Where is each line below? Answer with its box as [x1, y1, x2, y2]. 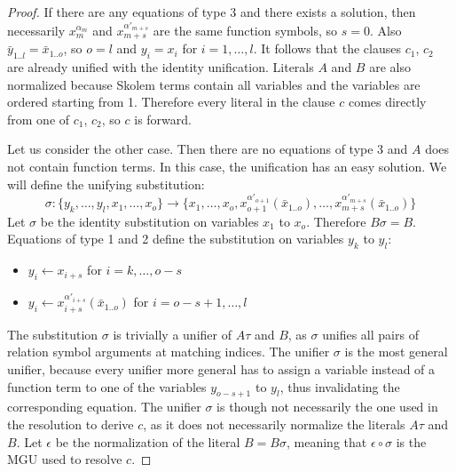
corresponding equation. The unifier [7, 397, 201, 416]
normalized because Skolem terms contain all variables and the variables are [7, 75, 421, 93]
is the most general [344, 342, 448, 361]
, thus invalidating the [279, 377, 400, 396]
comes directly [348, 92, 427, 111]
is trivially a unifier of [113, 324, 232, 343]
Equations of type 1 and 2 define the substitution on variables [7, 229, 344, 248]
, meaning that [287, 432, 367, 451]
